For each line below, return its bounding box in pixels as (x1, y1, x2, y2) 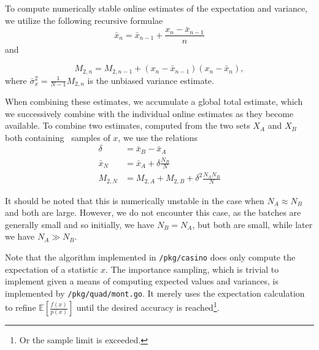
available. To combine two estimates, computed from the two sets (5, 119, 250, 132)
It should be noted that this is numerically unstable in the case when (5, 194, 264, 207)
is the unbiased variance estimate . (87, 74, 214, 86)
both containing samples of (5, 131, 110, 143)
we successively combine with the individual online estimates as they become (5, 107, 294, 120)
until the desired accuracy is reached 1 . (76, 299, 220, 314)
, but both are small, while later (192, 218, 313, 230)
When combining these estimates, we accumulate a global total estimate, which (5, 94, 303, 107)
